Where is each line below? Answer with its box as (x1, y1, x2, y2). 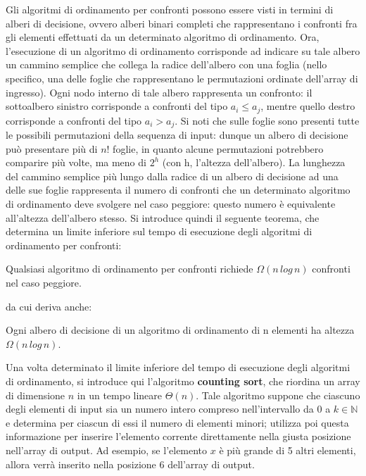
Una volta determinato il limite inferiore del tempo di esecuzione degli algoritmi (6, 360, 351, 375)
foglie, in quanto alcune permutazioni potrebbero (113, 141, 324, 156)
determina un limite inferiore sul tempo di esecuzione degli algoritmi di (6, 224, 313, 239)
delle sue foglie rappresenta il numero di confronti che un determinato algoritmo (6, 182, 351, 197)
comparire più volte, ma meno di (6, 155, 146, 170)
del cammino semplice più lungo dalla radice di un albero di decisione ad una (6, 168, 339, 183)
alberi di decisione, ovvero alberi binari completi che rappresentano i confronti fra (6, 15, 358, 30)
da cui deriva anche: (6, 299, 92, 313)
